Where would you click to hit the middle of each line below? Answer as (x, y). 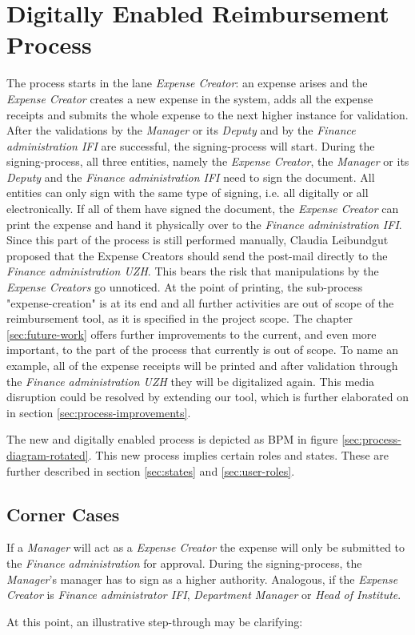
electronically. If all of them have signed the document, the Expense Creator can (203, 209)
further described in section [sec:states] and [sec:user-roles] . (151, 470)
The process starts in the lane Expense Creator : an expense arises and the (187, 83)
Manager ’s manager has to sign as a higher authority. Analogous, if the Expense (202, 579)
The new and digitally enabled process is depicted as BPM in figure (172, 439)
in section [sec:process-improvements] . (99, 412)
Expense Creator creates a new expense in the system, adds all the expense (190, 98)
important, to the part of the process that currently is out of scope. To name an (203, 350)
